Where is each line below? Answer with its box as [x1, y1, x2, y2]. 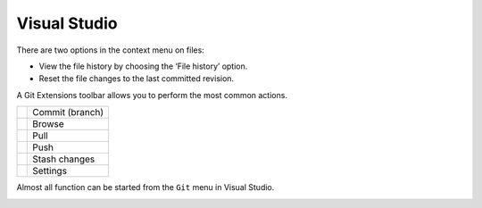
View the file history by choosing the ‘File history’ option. [38, 61, 248, 71]
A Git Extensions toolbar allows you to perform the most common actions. [16, 89, 287, 100]
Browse [32, 118, 64, 130]
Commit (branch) [32, 106, 104, 119]
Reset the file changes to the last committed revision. [38, 73, 235, 84]
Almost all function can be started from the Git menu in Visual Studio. [16, 182, 275, 193]
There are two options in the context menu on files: [16, 45, 204, 55]
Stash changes [32, 153, 96, 165]
